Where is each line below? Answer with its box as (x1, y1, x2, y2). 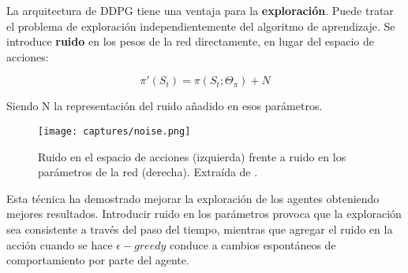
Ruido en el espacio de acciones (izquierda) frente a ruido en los (38, 148, 346, 164)
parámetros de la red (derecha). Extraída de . (38, 164, 258, 180)
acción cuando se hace (6, 236, 113, 253)
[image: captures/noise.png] (38, 125, 191, 137)
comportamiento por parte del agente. (6, 252, 189, 268)
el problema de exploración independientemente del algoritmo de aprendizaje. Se (6, 17, 395, 34)
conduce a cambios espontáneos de (169, 236, 336, 253)
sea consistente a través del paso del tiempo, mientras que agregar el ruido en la (6, 221, 393, 237)
